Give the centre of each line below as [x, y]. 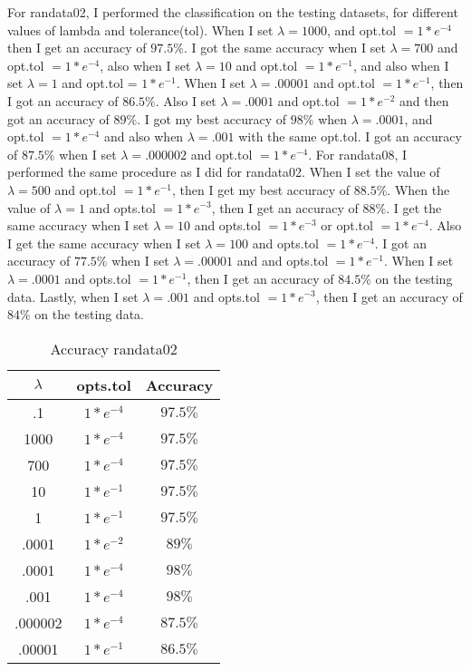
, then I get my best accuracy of [261, 189]
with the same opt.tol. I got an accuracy [350, 136]
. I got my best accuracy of [212, 118]
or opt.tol [347, 225]
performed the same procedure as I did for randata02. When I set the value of [224, 172]
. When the [418, 189]
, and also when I [401, 65]
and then [424, 100]
